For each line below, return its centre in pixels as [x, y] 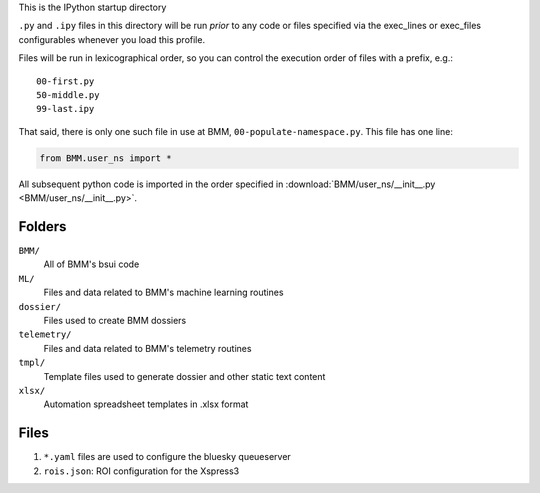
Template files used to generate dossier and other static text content [184, 376]
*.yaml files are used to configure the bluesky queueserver [167, 457]
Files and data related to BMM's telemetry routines [147, 348]
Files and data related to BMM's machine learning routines [163, 292]
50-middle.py [68, 94]
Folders [42, 226]
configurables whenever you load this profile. [111, 39]
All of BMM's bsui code [91, 264]
